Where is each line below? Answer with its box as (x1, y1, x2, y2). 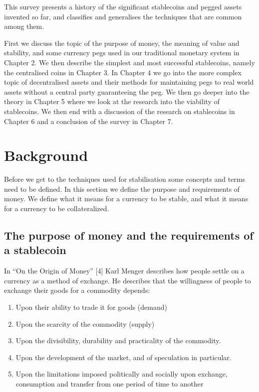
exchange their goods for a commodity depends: (4, 285, 150, 295)
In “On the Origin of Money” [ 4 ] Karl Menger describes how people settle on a (4, 265, 245, 276)
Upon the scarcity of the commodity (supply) (15, 318, 155, 329)
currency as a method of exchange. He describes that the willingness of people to (4, 275, 251, 285)
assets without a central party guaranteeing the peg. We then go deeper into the (4, 86, 250, 97)
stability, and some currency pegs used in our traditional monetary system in (4, 47, 240, 58)
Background (4, 145, 88, 165)
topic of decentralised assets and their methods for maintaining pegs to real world (4, 77, 254, 87)
